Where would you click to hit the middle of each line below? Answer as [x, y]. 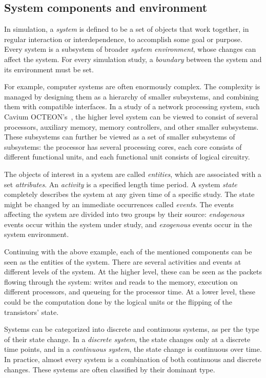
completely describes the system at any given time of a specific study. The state [129, 194]
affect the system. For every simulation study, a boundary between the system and [133, 59]
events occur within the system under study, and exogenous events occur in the [128, 224]
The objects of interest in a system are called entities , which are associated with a [133, 174]
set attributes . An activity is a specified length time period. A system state [121, 184]
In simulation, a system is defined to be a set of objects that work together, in [127, 29]
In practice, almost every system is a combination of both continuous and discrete [133, 359]
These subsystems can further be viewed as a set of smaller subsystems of [120, 137]
